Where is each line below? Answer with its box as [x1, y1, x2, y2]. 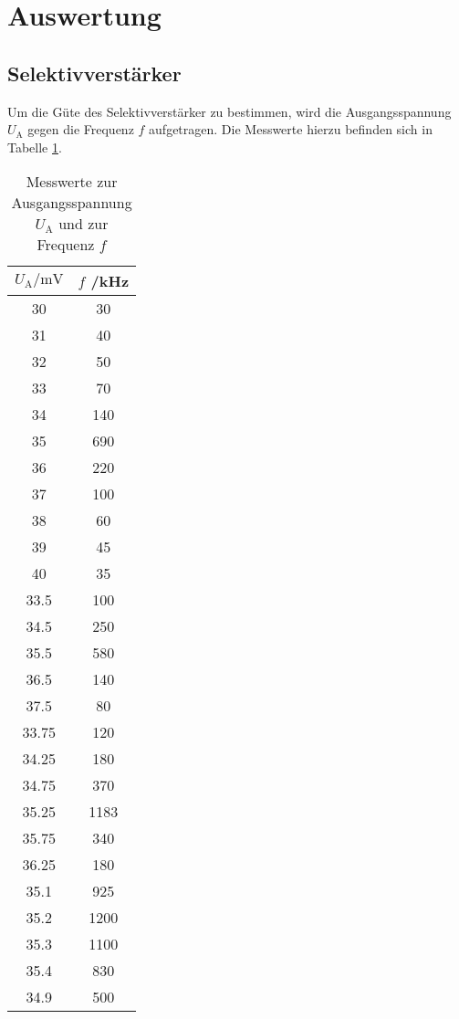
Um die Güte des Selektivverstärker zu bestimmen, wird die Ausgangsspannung [7, 101, 452, 121]
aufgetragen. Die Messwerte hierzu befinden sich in [149, 120, 433, 139]
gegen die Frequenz [27, 120, 134, 139]
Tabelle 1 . [7, 137, 62, 156]
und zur [58, 213, 109, 235]
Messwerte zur [26, 171, 118, 193]
